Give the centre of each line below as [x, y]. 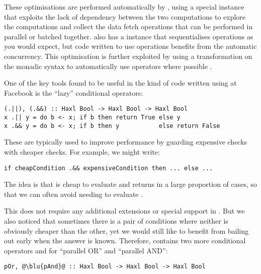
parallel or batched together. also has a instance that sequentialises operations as [129, 36]
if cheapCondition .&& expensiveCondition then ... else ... [109, 168]
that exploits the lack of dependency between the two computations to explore [125, 16]
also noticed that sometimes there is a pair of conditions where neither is [116, 220]
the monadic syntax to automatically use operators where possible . [108, 66]
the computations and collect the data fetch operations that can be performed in [128, 26]
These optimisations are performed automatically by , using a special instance [124, 7]
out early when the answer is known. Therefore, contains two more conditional [125, 241]
